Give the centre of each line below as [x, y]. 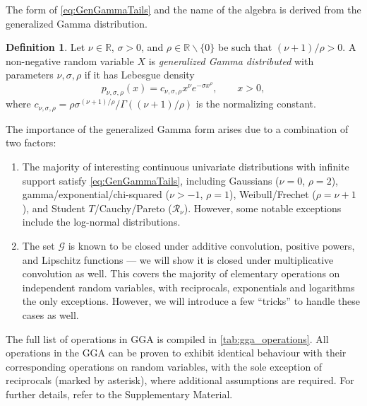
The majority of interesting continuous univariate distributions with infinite [186, 167]
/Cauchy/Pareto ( [133, 208]
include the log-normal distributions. [101, 222]
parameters [30, 75]
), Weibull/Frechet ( [272, 194]
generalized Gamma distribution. [77, 23]
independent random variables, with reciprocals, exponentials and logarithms [188, 287]
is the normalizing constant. [256, 104]
